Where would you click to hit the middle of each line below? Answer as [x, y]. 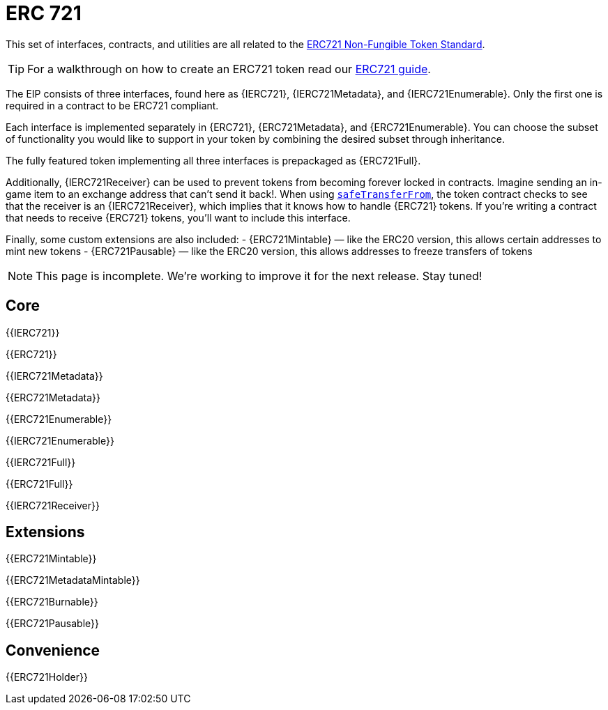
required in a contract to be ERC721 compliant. [112, 105]
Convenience [53, 650]
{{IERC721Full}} [41, 462]
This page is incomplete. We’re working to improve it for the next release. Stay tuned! [259, 276]
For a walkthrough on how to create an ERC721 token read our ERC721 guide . [229, 69]
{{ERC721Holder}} [47, 677]
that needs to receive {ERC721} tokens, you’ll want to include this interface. [178, 217]
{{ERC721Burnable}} [52, 602]
